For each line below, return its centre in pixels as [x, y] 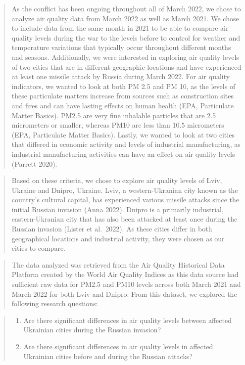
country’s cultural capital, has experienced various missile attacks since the [125, 200]
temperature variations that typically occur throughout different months [121, 47]
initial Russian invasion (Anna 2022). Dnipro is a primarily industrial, [118, 209]
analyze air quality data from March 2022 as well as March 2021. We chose [125, 18]
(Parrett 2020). [34, 163]
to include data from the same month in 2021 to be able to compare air [120, 28]
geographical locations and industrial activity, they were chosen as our [118, 238]
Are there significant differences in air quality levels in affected [118, 346]
